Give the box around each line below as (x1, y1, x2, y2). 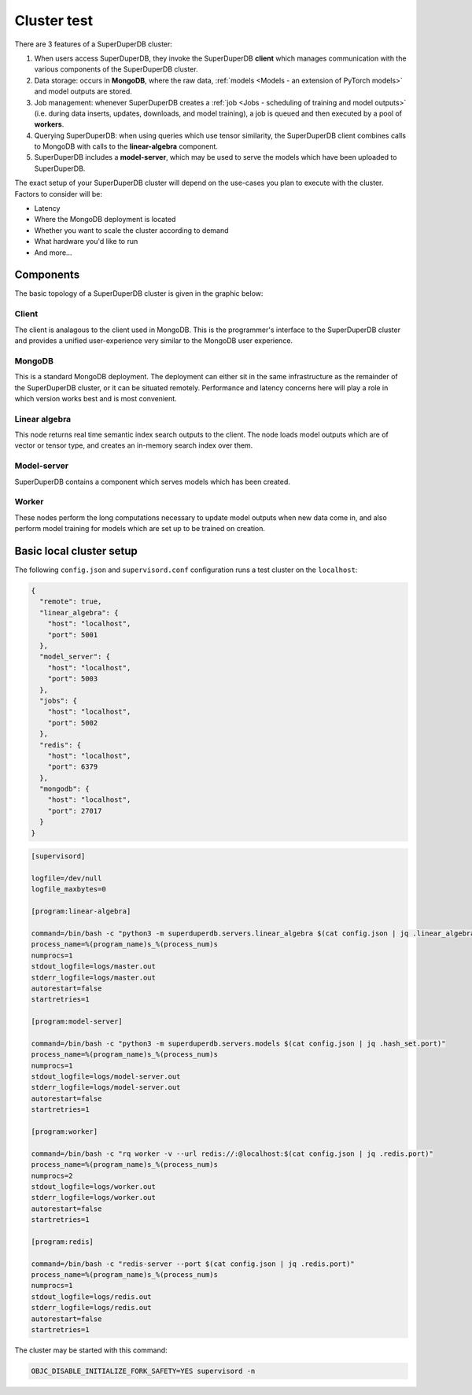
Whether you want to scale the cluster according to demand (34, 225, 229, 235)
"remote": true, (39, 597, 102, 606)
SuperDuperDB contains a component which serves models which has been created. (14, 477, 290, 486)
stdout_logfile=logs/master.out (31, 962, 157, 971)
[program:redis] (31, 1237, 94, 1246)
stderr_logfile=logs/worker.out (31, 1193, 157, 1202)
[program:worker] (31, 1127, 98, 1136)
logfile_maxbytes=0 (31, 885, 106, 894)
